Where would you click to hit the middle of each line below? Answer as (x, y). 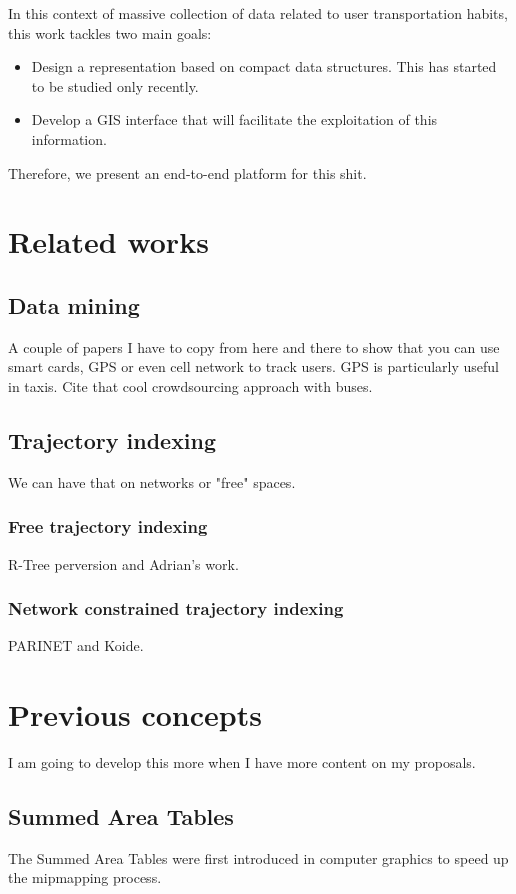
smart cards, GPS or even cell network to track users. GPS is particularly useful (253, 366)
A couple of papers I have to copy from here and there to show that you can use (254, 346)
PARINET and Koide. (76, 645)
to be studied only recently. (115, 85)
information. (69, 138)
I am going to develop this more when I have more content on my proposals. (242, 762)
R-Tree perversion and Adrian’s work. (123, 563)
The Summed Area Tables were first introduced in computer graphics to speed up (258, 857)
